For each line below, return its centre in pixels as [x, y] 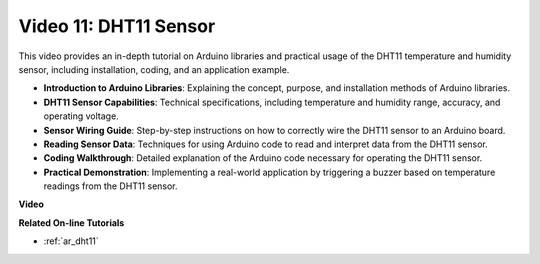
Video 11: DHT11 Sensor [117, 26]
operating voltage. [81, 116]
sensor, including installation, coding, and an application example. [154, 69]
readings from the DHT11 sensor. [111, 186]
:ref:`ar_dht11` [71, 241]
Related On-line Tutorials [71, 222]
